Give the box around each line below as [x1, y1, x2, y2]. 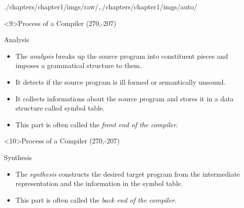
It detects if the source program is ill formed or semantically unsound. [15, 76, 226, 87]
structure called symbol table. [15, 103, 105, 113]
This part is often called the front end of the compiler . [15, 119, 178, 129]
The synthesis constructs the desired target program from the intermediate [15, 168, 240, 179]
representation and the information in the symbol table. [15, 178, 183, 188]
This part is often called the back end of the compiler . [15, 194, 176, 205]
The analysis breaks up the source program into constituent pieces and [15, 50, 228, 61]
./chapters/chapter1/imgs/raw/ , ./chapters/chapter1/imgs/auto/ [4, 1, 197, 11]
